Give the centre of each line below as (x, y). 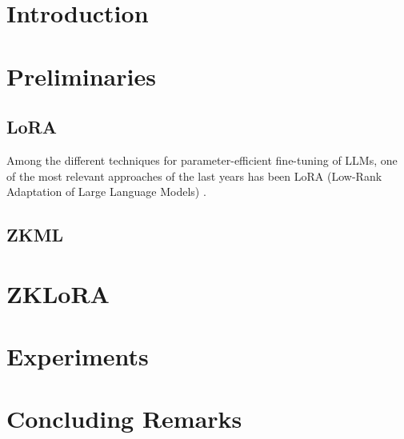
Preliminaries (81, 76)
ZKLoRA (58, 293)
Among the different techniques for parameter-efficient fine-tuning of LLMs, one (202, 160)
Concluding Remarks (124, 419)
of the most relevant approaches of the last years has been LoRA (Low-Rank (194, 176)
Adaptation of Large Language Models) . (106, 192)
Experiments (78, 356)
